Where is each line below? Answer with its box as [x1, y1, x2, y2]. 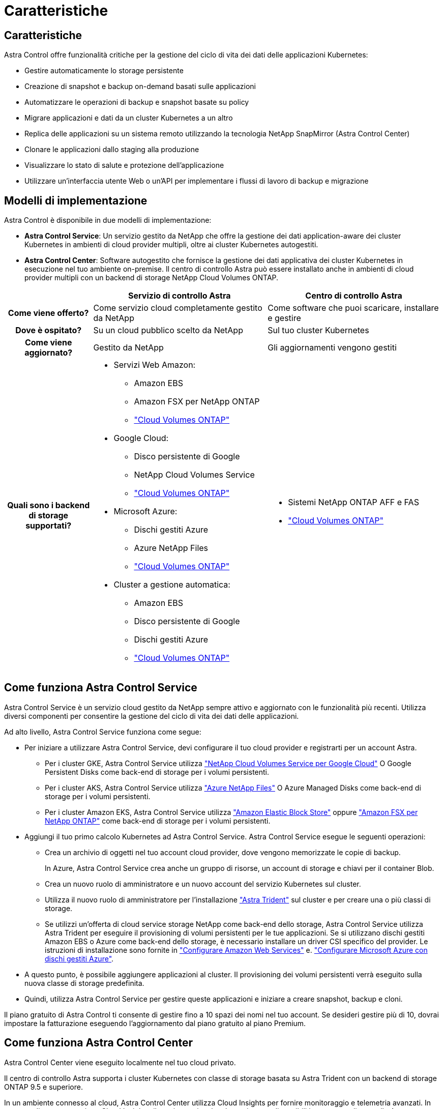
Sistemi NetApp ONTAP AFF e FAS [288, 497, 419, 508]
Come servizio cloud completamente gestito [93, 303, 262, 313]
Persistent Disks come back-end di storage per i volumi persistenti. [45, 767, 270, 776]
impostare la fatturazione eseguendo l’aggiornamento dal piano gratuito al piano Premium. [4, 1018, 306, 1028]
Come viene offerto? [8, 308, 89, 318]
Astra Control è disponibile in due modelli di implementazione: [4, 216, 212, 225]
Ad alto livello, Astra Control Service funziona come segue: [4, 727, 201, 736]
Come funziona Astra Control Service [4, 681, 197, 694]
